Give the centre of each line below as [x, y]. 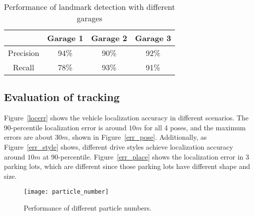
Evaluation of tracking [62, 97]
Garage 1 [65, 38]
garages [89, 18]
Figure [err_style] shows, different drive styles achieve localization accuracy [119, 146]
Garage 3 [153, 38]
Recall [24, 67]
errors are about [28, 137]
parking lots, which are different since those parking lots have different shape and [127, 166]
